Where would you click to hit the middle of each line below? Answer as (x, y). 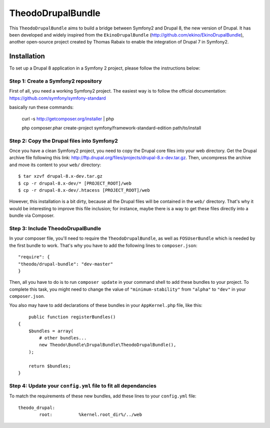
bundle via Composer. (32, 216)
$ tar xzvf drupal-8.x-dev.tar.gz (60, 176)
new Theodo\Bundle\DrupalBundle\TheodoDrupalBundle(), (108, 345)
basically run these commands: (41, 107)
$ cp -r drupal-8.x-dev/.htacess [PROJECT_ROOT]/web (84, 190)
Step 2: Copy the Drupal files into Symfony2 (64, 141)
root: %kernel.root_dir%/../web (91, 414)
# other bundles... (63, 338)
